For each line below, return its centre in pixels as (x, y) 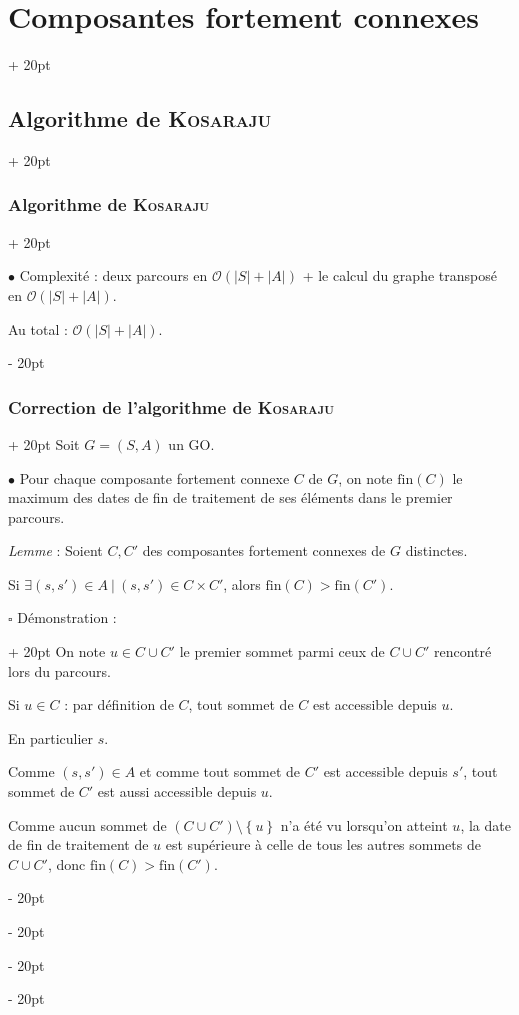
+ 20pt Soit (44, 443)
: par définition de (119, 704)
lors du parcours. (59, 670)
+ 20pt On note (57, 651)
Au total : (38, 328)
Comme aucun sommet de (87, 824)
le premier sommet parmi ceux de (282, 651)
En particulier (51, 737)
